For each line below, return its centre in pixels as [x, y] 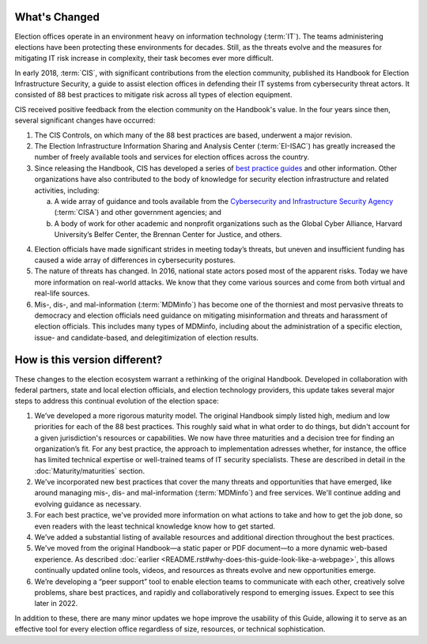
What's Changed [57, 17]
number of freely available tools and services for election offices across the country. [172, 157]
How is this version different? [89, 360]
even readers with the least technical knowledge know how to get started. [155, 526]
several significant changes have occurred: [85, 121]
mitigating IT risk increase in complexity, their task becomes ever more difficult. [144, 58]
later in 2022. [56, 604]
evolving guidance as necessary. [88, 504]
